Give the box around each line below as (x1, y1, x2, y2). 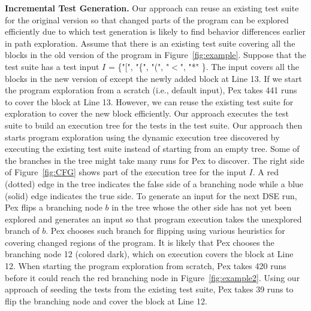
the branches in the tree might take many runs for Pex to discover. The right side (5, 154, 304, 166)
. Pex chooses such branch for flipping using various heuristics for (46, 224, 285, 237)
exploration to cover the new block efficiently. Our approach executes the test (5, 107, 289, 120)
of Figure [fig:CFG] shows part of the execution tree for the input (5, 166, 246, 178)
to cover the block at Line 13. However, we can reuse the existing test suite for (5, 95, 294, 108)
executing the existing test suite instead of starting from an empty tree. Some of (5, 142, 300, 155)
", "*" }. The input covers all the (180, 60, 299, 72)
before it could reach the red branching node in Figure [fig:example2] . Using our (5, 271, 300, 283)
